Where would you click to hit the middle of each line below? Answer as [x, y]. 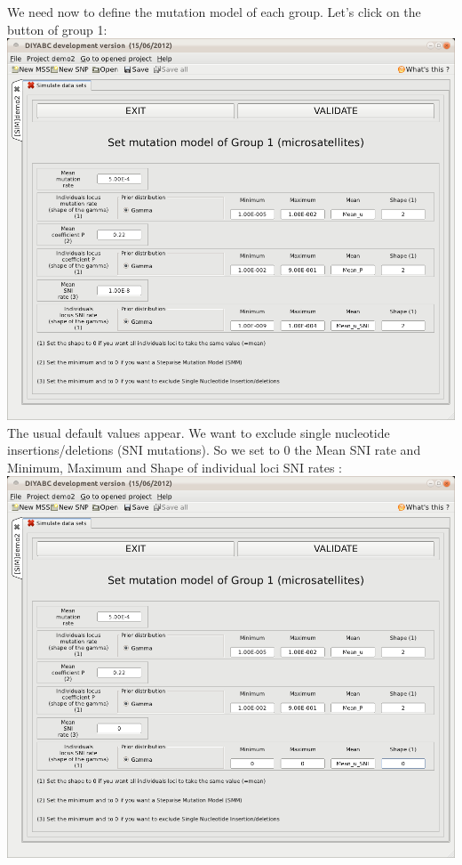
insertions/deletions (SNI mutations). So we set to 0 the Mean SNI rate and [214, 450]
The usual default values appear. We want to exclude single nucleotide [199, 432]
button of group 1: [57, 29]
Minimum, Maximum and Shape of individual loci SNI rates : [175, 467]
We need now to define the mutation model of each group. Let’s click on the [214, 12]
